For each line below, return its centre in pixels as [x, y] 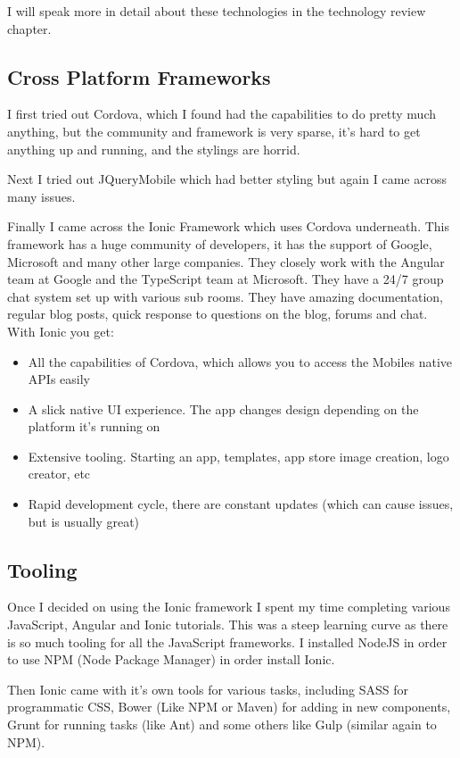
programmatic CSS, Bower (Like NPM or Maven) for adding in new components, [229, 707]
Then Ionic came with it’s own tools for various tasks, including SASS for [208, 689]
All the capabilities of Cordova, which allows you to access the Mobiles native [240, 361]
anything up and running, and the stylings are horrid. [154, 149]
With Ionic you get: [61, 331]
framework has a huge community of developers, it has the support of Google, [220, 243]
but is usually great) [84, 521]
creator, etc [59, 474]
